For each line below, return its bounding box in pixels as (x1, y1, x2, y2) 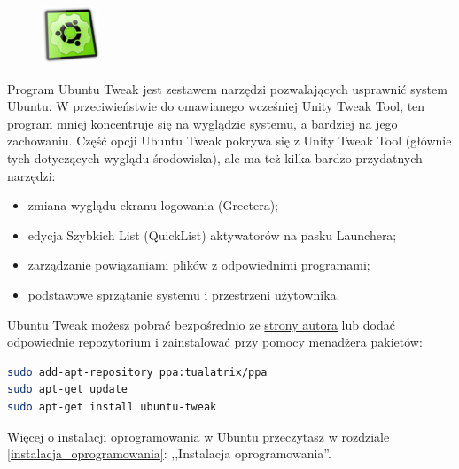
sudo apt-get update (7, 383, 128, 396)
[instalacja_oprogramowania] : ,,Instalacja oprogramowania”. (7, 444, 331, 463)
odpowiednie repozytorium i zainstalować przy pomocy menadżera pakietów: (7, 332, 423, 351)
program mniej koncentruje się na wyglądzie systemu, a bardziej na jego (7, 113, 398, 132)
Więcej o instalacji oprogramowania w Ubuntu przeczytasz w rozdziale (7, 426, 390, 445)
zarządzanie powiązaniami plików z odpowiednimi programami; (27, 255, 370, 274)
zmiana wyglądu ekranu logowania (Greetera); (27, 196, 278, 215)
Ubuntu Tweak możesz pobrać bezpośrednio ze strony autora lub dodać (7, 315, 395, 333)
